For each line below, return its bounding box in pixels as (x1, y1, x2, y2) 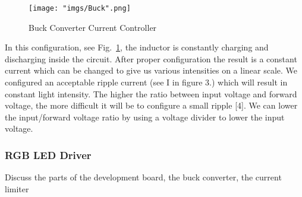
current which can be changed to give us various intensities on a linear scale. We (5, 64, 298, 77)
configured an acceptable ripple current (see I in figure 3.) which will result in (5, 76, 288, 88)
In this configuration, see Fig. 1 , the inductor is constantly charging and (5, 41, 269, 53)
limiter (5, 182, 29, 195)
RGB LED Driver (5, 147, 92, 162)
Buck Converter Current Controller (29, 21, 157, 33)
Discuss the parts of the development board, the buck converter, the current (5, 171, 282, 183)
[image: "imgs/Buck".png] (29, 4, 131, 12)
